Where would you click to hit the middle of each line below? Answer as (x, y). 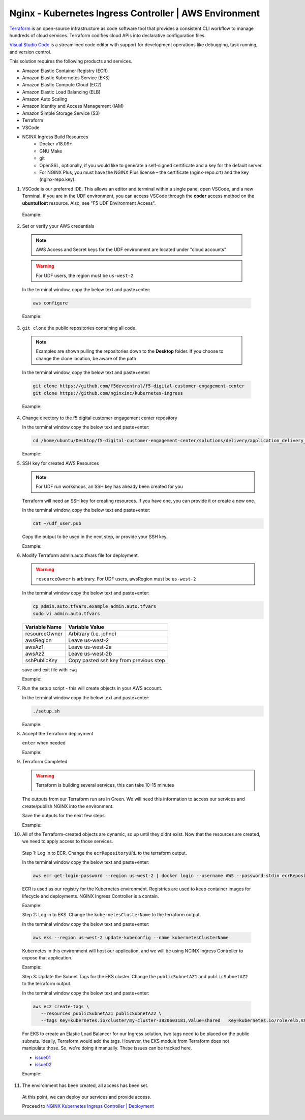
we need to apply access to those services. (68, 842)
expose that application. (47, 958)
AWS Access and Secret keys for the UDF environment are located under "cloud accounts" (131, 250)
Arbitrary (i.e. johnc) (93, 634)
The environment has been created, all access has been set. (85, 1085)
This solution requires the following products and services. (71, 61)
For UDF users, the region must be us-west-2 (85, 275)
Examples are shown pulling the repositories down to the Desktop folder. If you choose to (130, 351)
